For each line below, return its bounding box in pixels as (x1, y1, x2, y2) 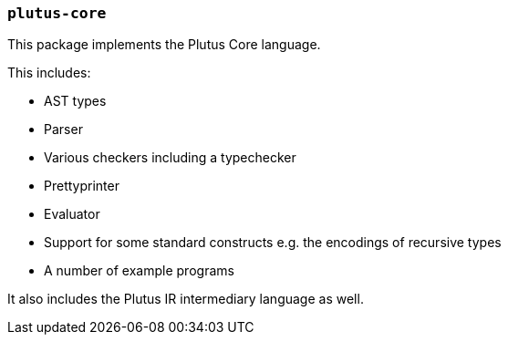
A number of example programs (44, 263, 234, 279)
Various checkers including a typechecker (44, 150, 296, 166)
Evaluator (44, 206, 100, 223)
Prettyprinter (44, 178, 119, 194)
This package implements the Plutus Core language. (7, 36, 321, 53)
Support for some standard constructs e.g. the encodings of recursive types (44, 234, 502, 251)
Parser (44, 121, 83, 138)
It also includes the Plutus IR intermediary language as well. (7, 291, 364, 307)
